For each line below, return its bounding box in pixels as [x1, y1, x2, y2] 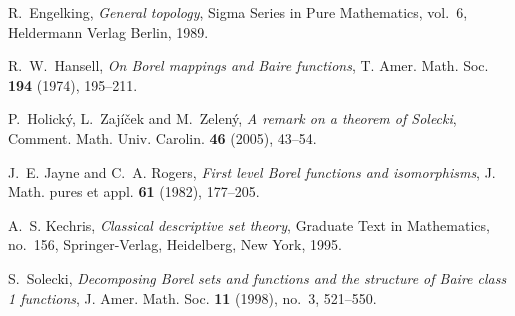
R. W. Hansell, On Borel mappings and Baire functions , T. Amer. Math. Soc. [8, 55, 489, 76]
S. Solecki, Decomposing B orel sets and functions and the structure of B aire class [8, 267, 507, 288]
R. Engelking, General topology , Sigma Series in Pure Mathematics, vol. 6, [8, 2, 468, 22]
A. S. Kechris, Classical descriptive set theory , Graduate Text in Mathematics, [8, 214, 490, 235]
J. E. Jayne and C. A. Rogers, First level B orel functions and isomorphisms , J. [8, 161, 496, 182]
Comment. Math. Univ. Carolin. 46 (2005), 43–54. [8, 127, 317, 148]
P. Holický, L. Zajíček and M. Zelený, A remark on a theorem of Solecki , [8, 108, 457, 129]
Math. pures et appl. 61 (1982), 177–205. [8, 181, 260, 202]
